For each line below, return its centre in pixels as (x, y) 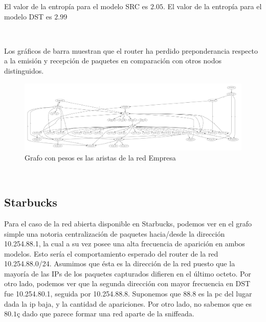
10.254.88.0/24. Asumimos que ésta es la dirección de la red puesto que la (120, 263)
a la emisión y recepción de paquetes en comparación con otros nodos (113, 61)
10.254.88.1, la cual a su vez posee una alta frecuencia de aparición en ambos (125, 244)
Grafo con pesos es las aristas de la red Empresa (100, 157)
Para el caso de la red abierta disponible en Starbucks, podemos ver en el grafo (128, 223)
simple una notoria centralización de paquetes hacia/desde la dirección (115, 233)
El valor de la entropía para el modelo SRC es (76, 6)
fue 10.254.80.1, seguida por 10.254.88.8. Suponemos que (93, 294)
